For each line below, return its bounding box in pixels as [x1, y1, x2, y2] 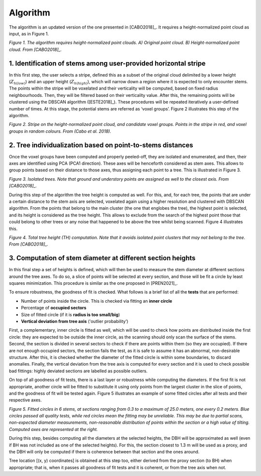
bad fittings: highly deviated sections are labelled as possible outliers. [9, 368, 148, 374]
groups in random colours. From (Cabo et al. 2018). [9, 128, 111, 134]
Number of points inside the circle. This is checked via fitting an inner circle [21, 298, 173, 304]
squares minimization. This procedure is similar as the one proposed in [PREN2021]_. [9, 280, 178, 286]
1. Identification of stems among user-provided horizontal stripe [9, 59, 206, 67]
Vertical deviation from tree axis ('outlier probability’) [21, 318, 129, 324]
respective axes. [9, 397, 42, 403]
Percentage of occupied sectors [21, 305, 87, 311]
